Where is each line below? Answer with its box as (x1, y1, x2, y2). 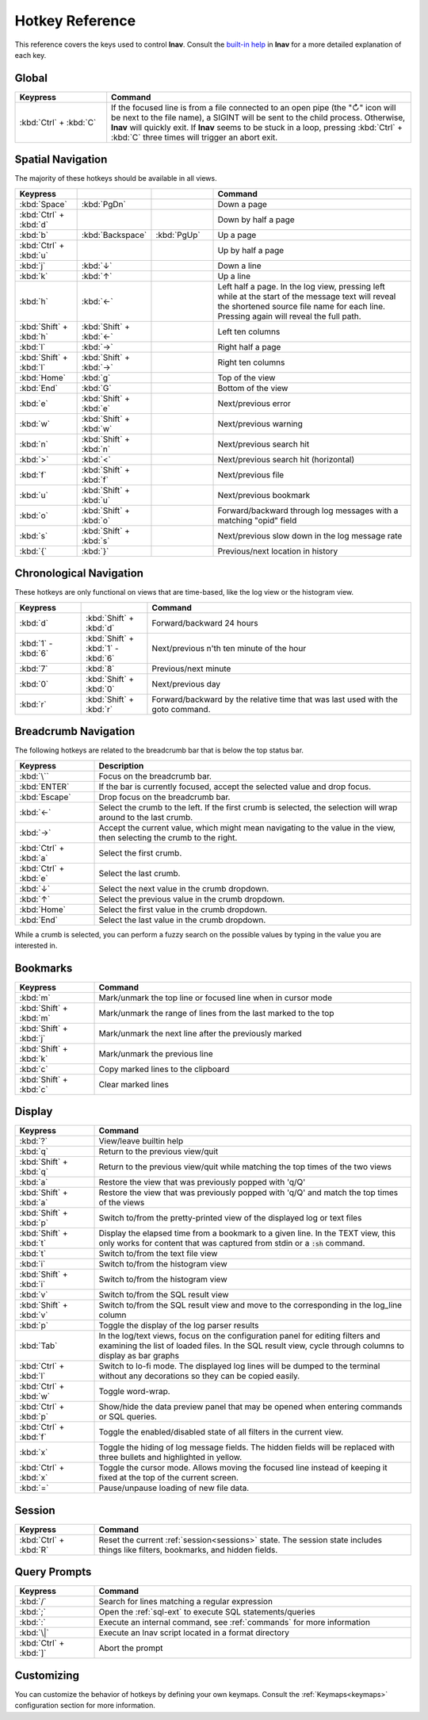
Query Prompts (14, 1565, 92, 1579)
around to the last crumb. (98, 811, 193, 822)
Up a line (217, 270, 251, 282)
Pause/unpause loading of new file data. (98, 1483, 250, 1494)
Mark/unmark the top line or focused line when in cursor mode (98, 992, 333, 1003)
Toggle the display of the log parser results (98, 1320, 259, 1331)
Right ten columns (217, 357, 285, 368)
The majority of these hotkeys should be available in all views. (14, 174, 217, 183)
